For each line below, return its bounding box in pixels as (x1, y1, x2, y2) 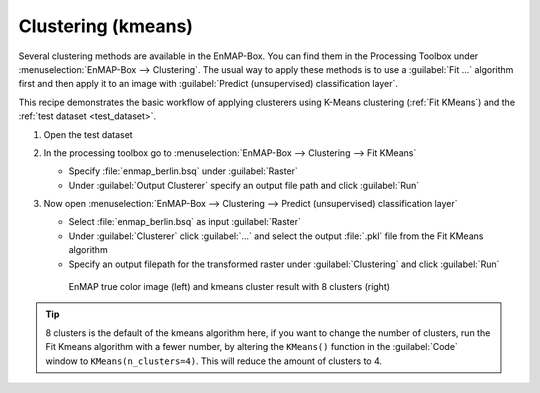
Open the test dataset (43, 128, 134, 140)
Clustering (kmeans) (18, 15, 194, 37)
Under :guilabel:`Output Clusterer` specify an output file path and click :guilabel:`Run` (68, 179, 420, 191)
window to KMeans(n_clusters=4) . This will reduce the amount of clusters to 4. (45, 355, 383, 367)
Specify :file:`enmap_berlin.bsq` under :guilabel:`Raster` (68, 165, 299, 177)
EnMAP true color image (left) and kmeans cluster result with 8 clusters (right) (68, 281, 390, 293)
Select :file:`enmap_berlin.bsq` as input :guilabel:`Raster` (68, 216, 302, 228)
